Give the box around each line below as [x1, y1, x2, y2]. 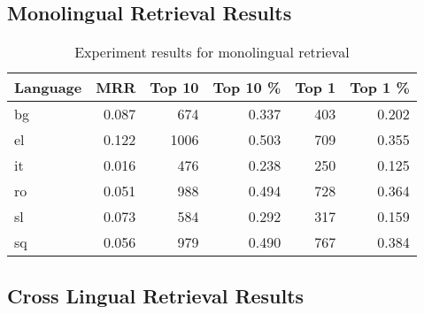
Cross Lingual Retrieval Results [7, 281, 305, 309]
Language [14, 77, 82, 98]
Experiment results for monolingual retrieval [74, 42, 350, 63]
